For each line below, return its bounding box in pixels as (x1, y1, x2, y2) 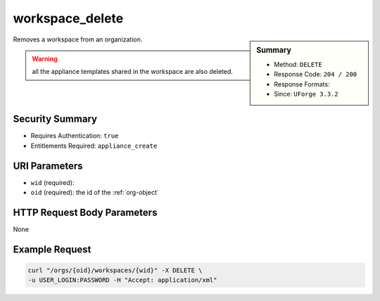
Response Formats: (274, 79, 330, 88)
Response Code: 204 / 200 (274, 70, 357, 79)
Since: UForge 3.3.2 (274, 89, 338, 98)
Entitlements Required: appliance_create (30, 141, 158, 150)
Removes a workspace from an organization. (13, 35, 143, 44)
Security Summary (13, 113, 98, 125)
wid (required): (30, 178, 75, 186)
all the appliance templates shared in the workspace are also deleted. (32, 68, 234, 76)
